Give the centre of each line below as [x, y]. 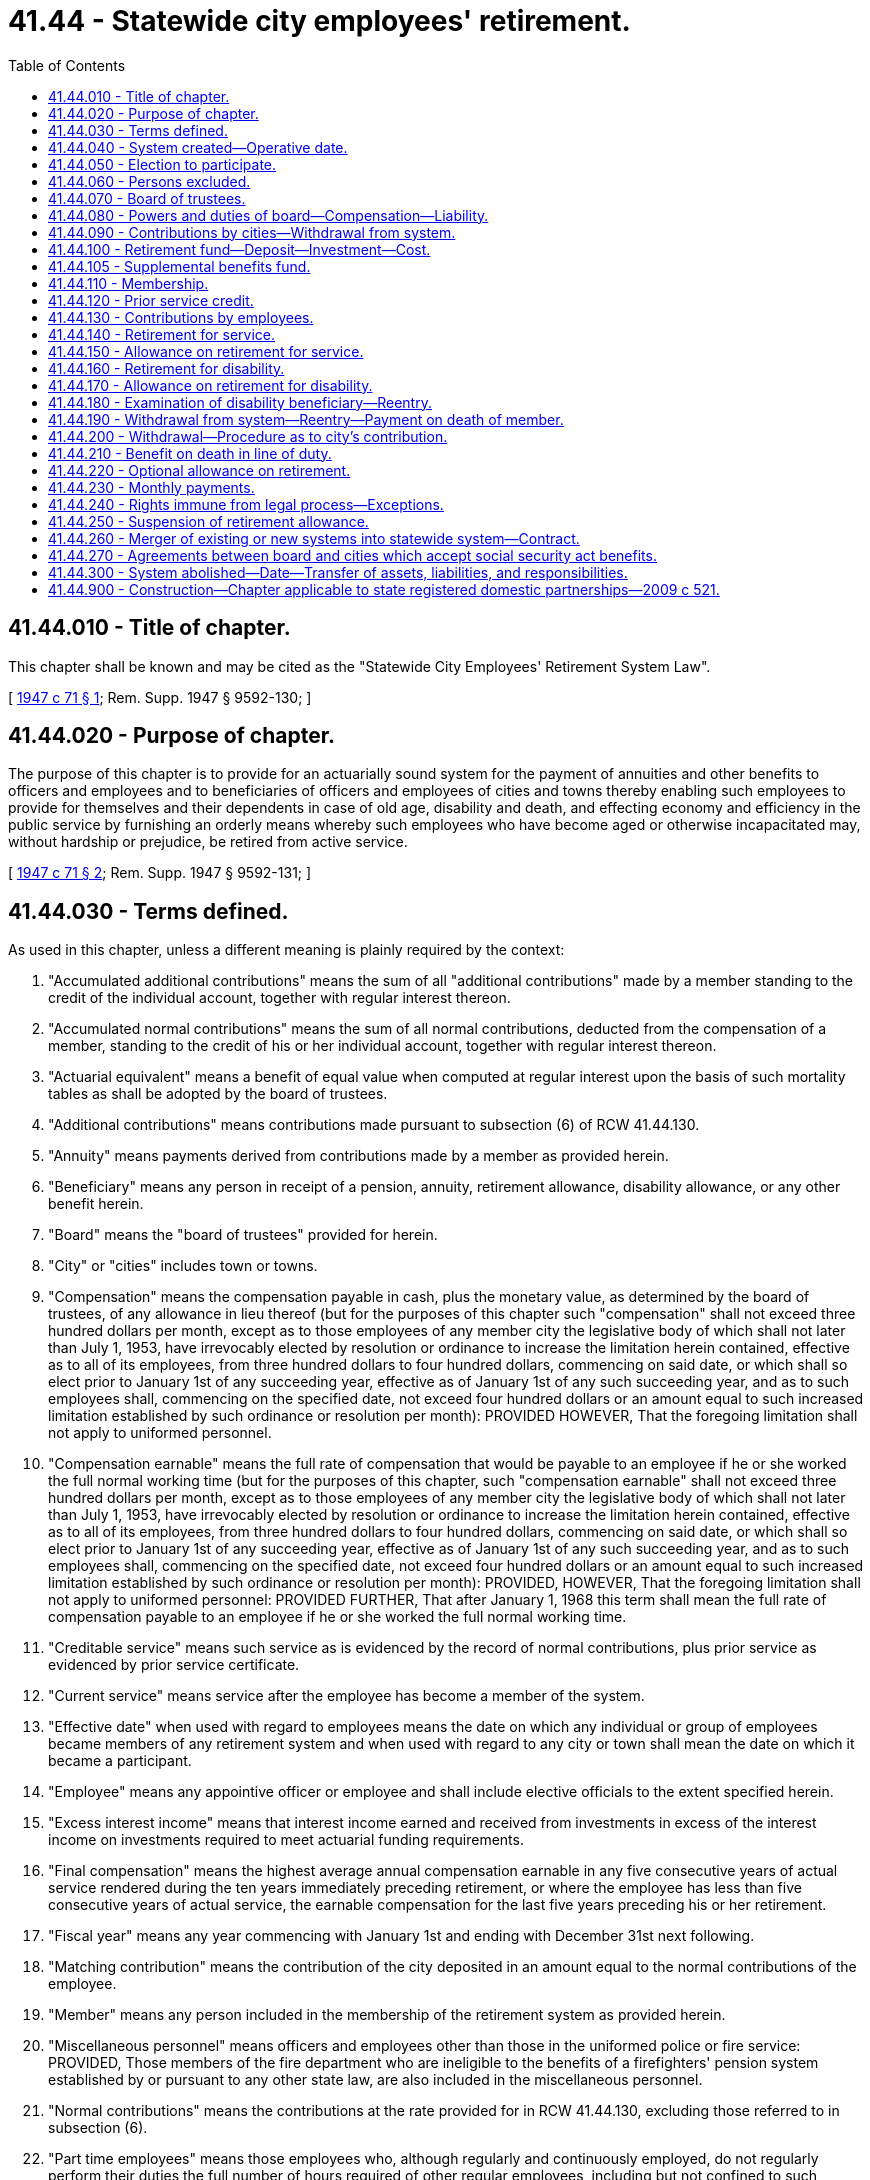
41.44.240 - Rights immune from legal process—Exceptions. [246, 504]
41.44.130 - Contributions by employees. [181, 317]
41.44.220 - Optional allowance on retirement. [199, 470]
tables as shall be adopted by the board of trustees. [218, 1094]
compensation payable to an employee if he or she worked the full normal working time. [337, 1617]
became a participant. [120, 1761]
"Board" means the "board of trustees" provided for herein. [243, 1235]
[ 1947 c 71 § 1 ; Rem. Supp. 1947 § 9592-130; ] [160, 697]
